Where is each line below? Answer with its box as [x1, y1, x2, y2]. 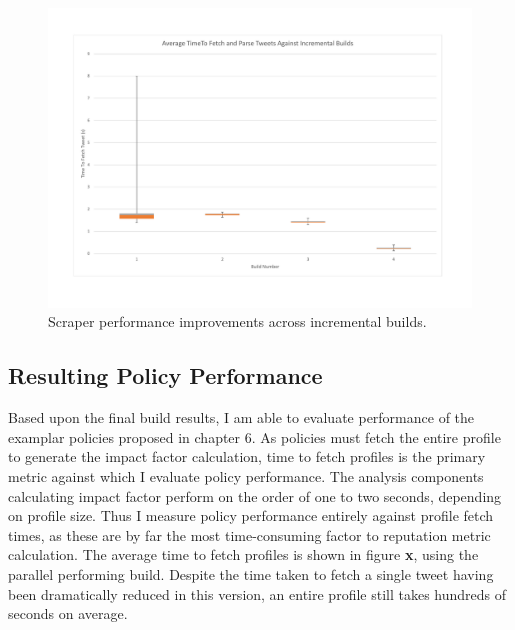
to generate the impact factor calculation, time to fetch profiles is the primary [8, 446, 486, 467]
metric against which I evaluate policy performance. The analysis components [8, 465, 484, 486]
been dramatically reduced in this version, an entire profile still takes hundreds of [8, 583, 507, 604]
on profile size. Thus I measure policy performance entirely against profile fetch [8, 505, 494, 526]
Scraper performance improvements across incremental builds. [48, 311, 427, 332]
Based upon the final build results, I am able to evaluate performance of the [8, 407, 475, 428]
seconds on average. [8, 603, 128, 624]
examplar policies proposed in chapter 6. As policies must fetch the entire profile [8, 426, 501, 447]
